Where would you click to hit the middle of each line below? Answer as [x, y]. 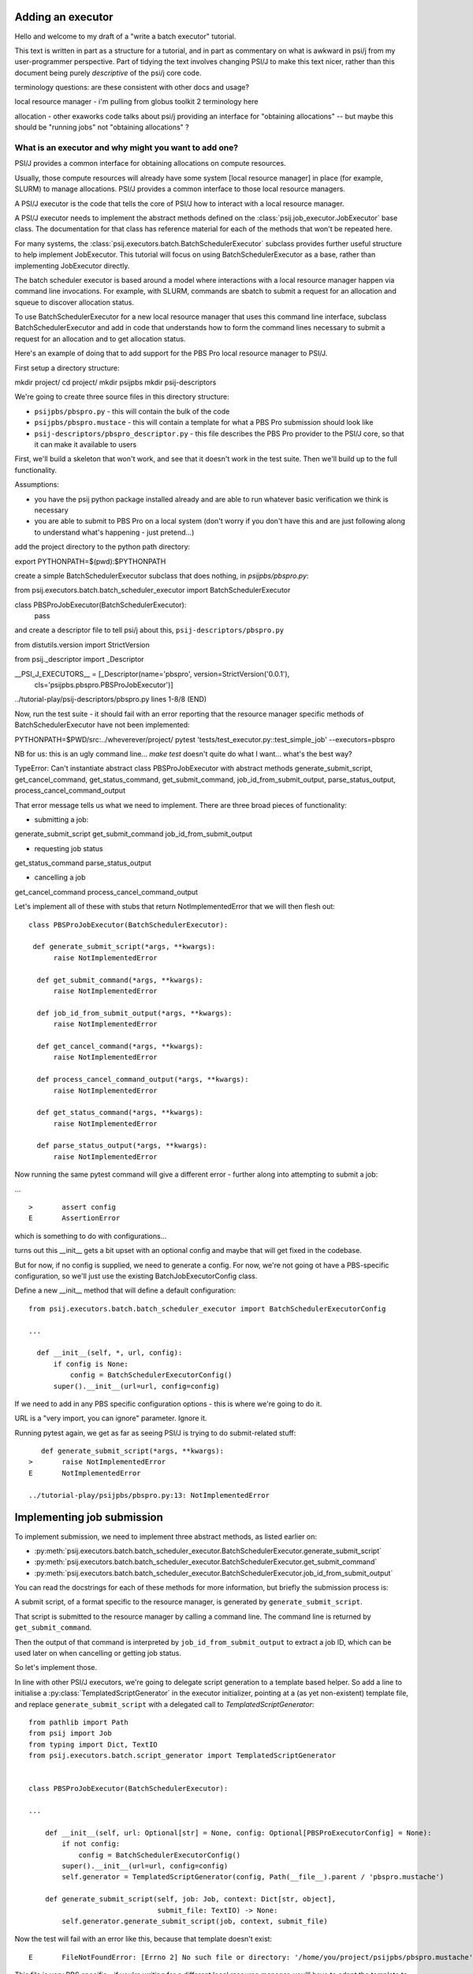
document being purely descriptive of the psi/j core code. [108, 73]
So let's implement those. [56, 1668]
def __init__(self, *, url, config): [110, 1353]
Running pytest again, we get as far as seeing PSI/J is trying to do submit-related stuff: [155, 1432]
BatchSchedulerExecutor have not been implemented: [102, 725]
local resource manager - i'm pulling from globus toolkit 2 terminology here [136, 102]
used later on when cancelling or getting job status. [98, 1653]
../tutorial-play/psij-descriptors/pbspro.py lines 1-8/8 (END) [111, 700]
